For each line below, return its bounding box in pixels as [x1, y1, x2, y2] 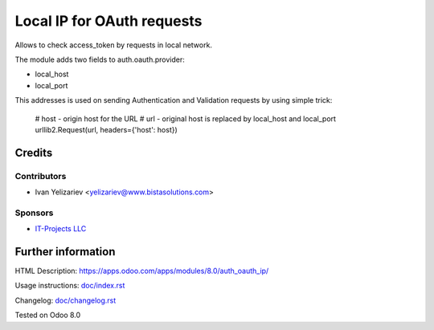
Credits [14, 145, 53, 160]
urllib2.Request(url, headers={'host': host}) [35, 124, 178, 134]
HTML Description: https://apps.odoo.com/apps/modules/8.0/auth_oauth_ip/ [14, 266, 269, 276]
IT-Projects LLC [35, 224, 87, 234]
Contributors [14, 170, 67, 181]
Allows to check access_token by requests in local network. [14, 40, 213, 50]
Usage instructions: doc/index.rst [14, 281, 125, 291]
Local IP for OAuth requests [14, 12, 203, 30]
